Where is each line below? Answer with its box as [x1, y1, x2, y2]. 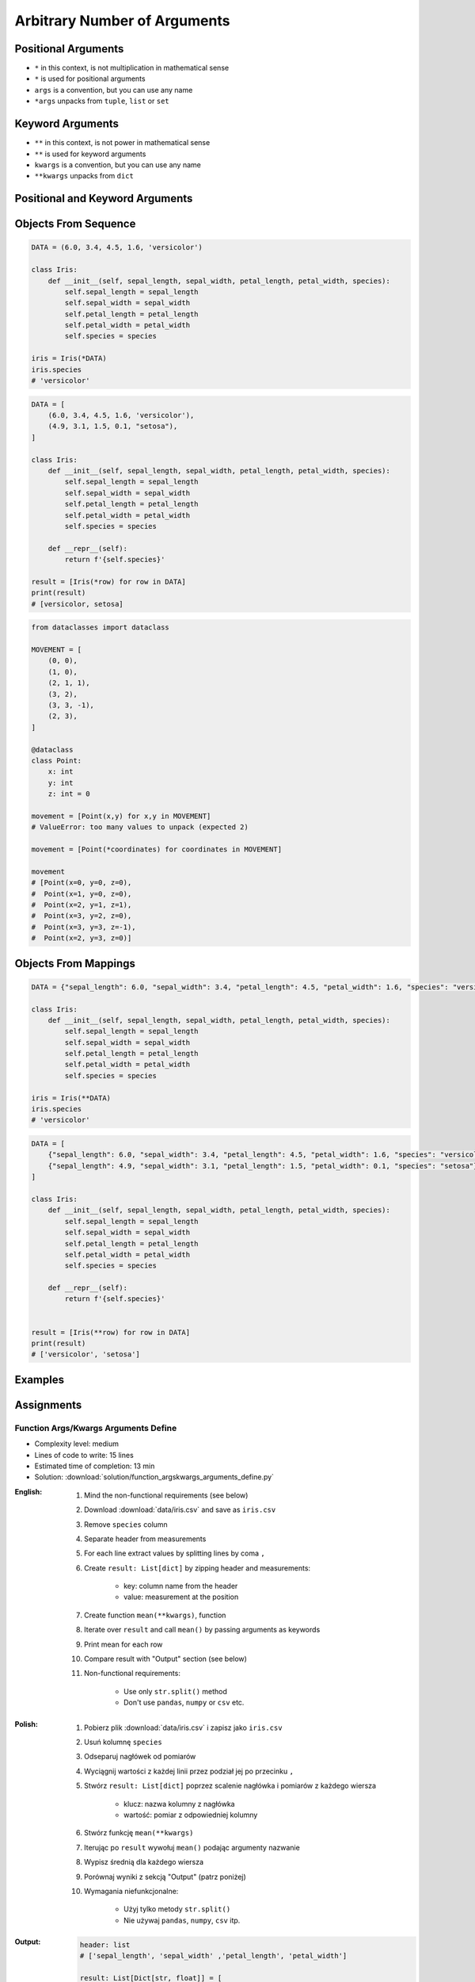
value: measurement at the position [123, 1592, 239, 1601]
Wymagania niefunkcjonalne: [84, 1886, 179, 1896]
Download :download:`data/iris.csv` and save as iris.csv [84, 1505, 276, 1514]
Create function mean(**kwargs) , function [84, 1610, 226, 1620]
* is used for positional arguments [34, 74, 146, 83]
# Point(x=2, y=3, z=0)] [31, 934, 132, 943]
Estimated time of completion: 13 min [34, 1461, 155, 1471]
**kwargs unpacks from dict [34, 171, 135, 181]
